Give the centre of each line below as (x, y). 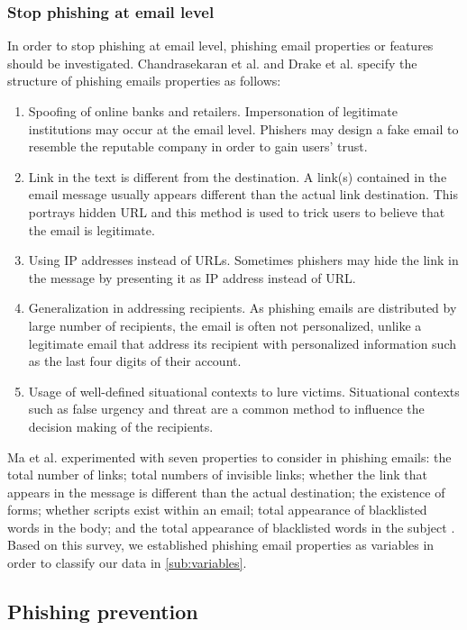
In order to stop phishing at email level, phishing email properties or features (220, 46)
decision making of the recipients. (121, 426)
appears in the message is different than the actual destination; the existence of (226, 492)
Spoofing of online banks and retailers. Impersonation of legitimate (213, 111)
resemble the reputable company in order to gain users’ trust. (198, 146)
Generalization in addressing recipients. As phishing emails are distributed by (243, 308)
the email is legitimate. (92, 229)
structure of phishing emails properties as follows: (144, 81)
